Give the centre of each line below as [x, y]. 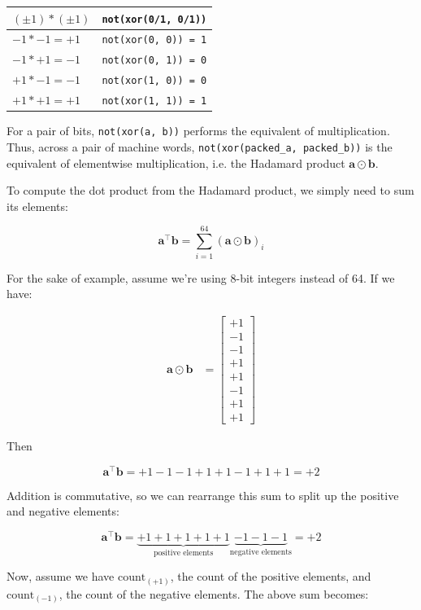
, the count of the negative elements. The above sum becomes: [214, 593]
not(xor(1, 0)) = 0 [154, 81]
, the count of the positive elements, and [271, 576]
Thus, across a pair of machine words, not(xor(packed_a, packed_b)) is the [200, 146]
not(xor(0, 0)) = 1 [154, 40]
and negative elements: [63, 511]
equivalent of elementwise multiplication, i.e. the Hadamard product [176, 162]
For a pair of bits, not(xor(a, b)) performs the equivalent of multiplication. [198, 131]
